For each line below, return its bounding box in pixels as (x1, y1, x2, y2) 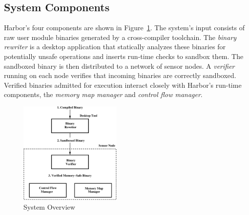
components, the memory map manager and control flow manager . (4, 89, 203, 99)
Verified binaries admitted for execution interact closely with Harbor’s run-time (4, 79, 242, 90)
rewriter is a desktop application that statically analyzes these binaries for (4, 41, 226, 52)
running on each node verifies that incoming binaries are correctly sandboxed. (4, 70, 236, 80)
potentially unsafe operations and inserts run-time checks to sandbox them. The (4, 51, 244, 61)
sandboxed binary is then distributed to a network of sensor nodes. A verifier (4, 60, 235, 71)
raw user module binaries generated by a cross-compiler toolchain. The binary (4, 32, 237, 42)
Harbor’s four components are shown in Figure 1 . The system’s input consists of (4, 22, 245, 33)
